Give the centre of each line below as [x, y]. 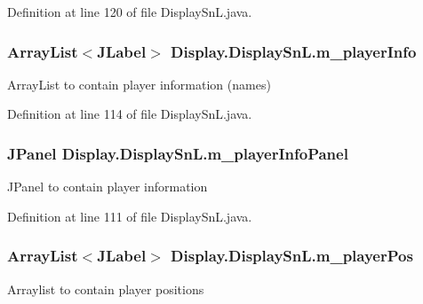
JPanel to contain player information [108, 187]
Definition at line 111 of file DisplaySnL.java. [130, 216]
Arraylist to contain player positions [106, 288]
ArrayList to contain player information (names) [139, 84]
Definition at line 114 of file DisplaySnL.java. [130, 114]
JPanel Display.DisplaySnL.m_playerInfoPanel [178, 153]
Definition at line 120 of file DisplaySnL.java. [130, 12]
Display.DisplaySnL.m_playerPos [292, 256]
